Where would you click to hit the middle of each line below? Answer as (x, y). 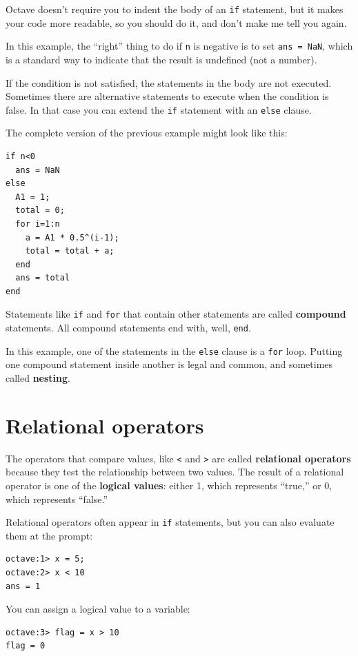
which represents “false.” (57, 499)
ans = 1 (23, 586)
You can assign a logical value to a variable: (98, 609)
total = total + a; (70, 251)
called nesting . (38, 378)
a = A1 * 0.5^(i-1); (72, 237)
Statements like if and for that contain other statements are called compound (176, 314)
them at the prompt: (49, 535)
